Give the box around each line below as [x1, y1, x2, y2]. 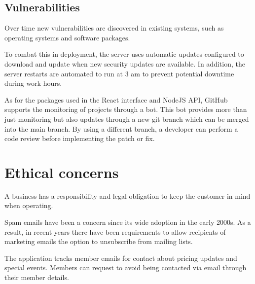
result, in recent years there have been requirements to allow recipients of [4, 226, 226, 237]
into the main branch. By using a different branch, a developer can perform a [4, 123, 238, 134]
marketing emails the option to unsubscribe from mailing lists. [4, 236, 193, 247]
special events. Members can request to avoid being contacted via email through [4, 262, 247, 273]
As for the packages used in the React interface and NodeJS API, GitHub [4, 94, 228, 105]
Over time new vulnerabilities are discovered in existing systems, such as [4, 23, 224, 33]
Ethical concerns [4, 162, 119, 182]
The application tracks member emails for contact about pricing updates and [4, 252, 237, 263]
